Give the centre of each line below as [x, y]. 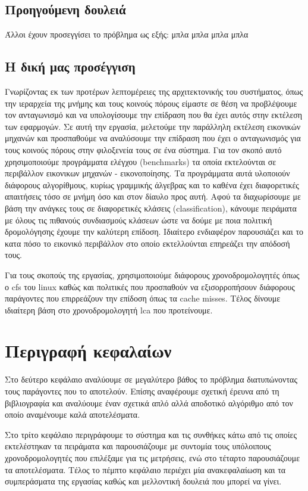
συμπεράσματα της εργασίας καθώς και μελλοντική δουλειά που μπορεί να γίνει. [143, 481]
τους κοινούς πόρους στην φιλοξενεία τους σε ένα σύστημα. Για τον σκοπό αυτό [143, 149]
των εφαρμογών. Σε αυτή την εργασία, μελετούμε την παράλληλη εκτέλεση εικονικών [153, 126]
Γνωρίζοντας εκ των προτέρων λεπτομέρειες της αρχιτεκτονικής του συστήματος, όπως [154, 91]
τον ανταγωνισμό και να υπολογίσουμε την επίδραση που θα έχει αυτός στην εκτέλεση [154, 115]
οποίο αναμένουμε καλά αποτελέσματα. [73, 414]
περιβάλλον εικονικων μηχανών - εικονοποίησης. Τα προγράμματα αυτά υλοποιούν [147, 173]
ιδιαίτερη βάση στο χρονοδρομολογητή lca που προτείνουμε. [109, 310]
